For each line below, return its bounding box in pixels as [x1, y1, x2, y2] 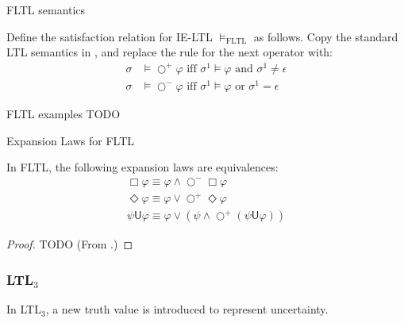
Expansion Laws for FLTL [6, 132, 135, 148]
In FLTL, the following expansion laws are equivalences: [6, 159, 279, 175]
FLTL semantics [6, 2, 86, 17]
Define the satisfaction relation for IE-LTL [6, 28, 213, 44]
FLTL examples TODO [6, 106, 121, 121]
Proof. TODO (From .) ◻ [6, 236, 133, 252]
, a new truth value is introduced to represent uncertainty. [45, 301, 329, 317]
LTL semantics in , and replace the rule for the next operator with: [6, 44, 333, 60]
